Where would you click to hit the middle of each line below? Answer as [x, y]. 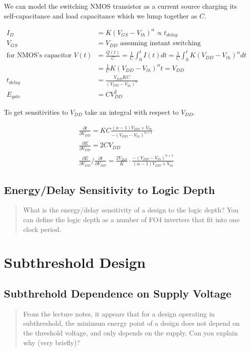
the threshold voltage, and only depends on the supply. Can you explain [130, 333]
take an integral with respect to [132, 112]
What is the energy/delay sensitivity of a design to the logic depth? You [131, 210]
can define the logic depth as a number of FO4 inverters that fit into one [131, 219]
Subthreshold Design [75, 262]
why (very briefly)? [52, 342]
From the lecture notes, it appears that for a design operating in [119, 313]
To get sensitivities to [36, 112]
